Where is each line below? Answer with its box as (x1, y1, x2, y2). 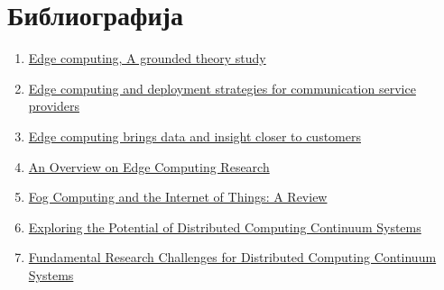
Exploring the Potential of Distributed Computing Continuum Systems (28, 217, 421, 236)
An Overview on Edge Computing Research (28, 157, 270, 176)
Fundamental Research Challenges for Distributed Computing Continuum (28, 248, 437, 267)
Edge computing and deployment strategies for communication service (28, 78, 416, 97)
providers (28, 96, 79, 115)
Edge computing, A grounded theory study (28, 49, 266, 68)
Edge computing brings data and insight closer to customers (28, 126, 361, 145)
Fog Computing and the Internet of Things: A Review (28, 187, 328, 206)
